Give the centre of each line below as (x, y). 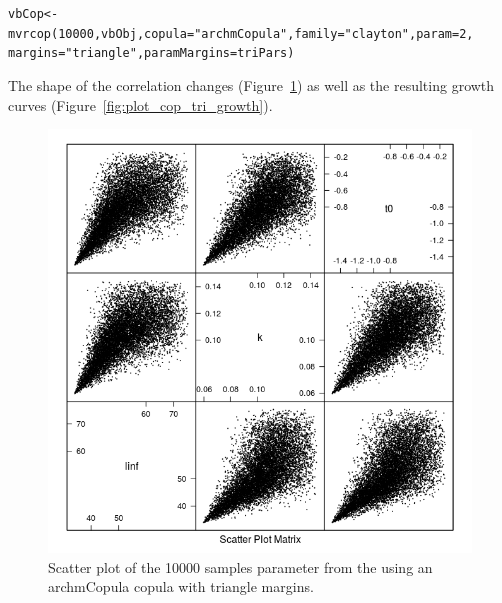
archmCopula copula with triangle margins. (181, 586)
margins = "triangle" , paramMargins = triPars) (151, 53)
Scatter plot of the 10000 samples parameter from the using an (240, 566)
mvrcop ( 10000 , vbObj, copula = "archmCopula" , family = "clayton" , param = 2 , (241, 33)
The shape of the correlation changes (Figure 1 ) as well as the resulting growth (251, 84)
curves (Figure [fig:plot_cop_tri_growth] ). (140, 104)
